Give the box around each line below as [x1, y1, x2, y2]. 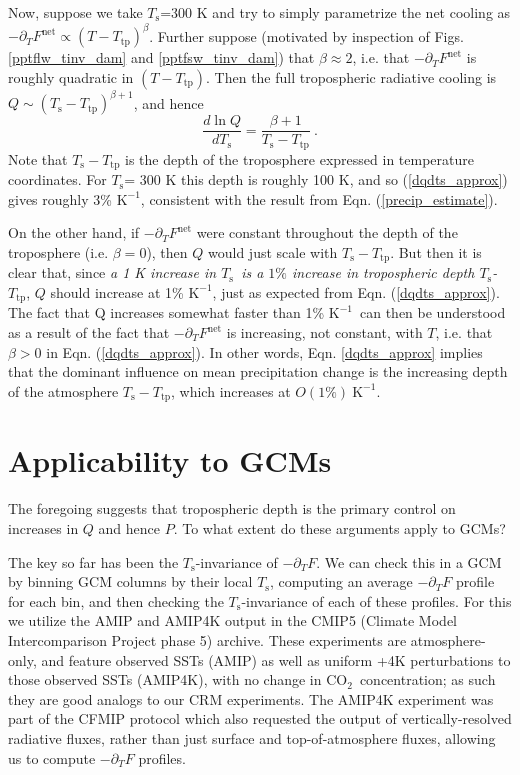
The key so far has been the [8, 551, 179, 572]
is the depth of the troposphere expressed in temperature [125, 148, 474, 169]
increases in [8, 517, 79, 538]
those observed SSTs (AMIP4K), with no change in [8, 669, 322, 690]
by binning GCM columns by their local [8, 571, 253, 592]
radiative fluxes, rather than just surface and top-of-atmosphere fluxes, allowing [8, 727, 496, 748]
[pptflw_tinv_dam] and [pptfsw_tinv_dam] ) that [8, 47, 315, 68]
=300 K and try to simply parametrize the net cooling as [160, 2, 511, 22]
